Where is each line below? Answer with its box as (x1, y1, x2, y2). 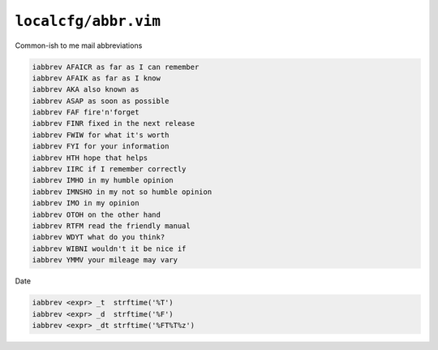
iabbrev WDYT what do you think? (32, 232, 165, 242)
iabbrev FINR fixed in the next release (32, 119, 195, 128)
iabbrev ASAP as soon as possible (32, 96, 170, 106)
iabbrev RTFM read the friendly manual (32, 222, 191, 231)
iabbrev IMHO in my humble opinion (32, 175, 174, 185)
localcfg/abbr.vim (15, 12, 161, 30)
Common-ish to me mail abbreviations (15, 41, 143, 50)
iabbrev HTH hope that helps (32, 153, 148, 162)
